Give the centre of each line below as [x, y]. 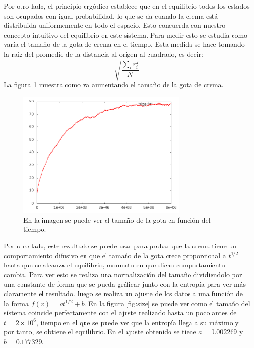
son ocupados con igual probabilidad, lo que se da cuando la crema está [111, 15]
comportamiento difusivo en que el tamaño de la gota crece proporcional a [115, 255]
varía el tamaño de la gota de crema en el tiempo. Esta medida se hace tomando [124, 44]
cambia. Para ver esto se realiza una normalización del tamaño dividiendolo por [123, 274]
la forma [16, 303]
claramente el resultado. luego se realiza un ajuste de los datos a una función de [123, 293]
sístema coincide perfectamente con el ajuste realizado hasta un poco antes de [120, 313]
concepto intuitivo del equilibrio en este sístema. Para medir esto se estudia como [126, 34]
